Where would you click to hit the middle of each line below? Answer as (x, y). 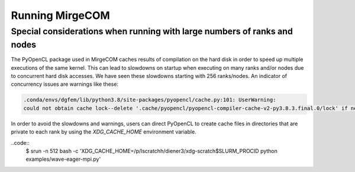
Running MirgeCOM (61, 15)
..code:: (20, 142)
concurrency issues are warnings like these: (64, 84)
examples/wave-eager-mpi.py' (63, 159)
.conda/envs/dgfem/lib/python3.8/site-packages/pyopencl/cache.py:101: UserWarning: (150, 100)
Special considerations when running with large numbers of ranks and (152, 31)
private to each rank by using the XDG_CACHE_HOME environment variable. (104, 132)
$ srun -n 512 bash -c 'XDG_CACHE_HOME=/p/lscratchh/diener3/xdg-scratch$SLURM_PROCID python (152, 151)
